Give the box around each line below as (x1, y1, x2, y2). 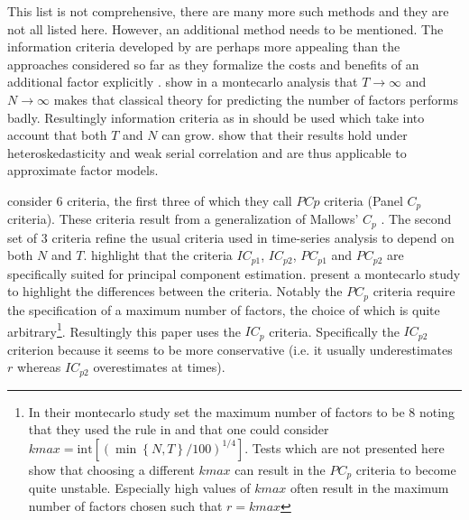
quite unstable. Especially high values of (28, 478, 251, 497)
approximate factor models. (7, 161, 159, 180)
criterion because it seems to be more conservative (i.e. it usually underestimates (7, 339, 453, 358)
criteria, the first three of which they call (67, 190, 292, 209)
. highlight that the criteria (83, 246, 233, 265)
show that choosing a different (28, 460, 195, 478)
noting (418, 402, 455, 421)
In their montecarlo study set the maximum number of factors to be (28, 402, 405, 421)
